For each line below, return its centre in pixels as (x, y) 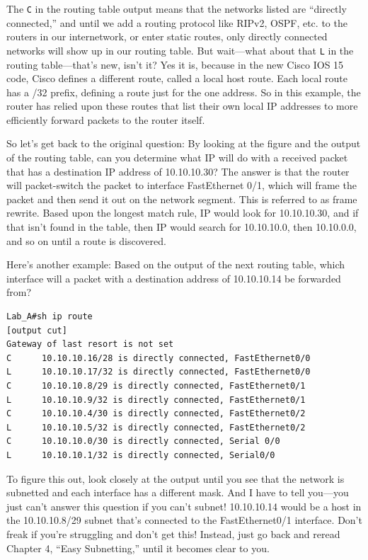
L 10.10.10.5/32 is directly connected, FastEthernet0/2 (156, 427)
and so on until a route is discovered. (86, 240)
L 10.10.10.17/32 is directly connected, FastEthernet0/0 (159, 372)
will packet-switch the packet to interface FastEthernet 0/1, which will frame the (182, 185)
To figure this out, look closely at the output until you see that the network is (176, 478)
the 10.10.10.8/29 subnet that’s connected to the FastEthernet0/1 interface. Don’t (184, 520)
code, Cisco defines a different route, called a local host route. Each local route (177, 78)
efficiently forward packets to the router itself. (106, 119)
